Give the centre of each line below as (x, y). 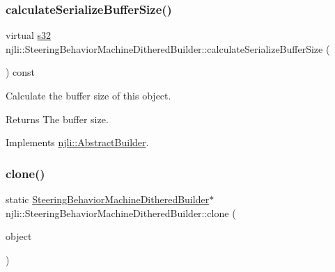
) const (21, 72)
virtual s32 (29, 35)
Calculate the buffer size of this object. (88, 95)
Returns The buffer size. (57, 119)
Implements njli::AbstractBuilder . (77, 142)
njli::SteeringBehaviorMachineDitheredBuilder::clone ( (121, 213)
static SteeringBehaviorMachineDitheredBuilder (108, 199)
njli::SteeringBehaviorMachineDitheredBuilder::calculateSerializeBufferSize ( (168, 48)
